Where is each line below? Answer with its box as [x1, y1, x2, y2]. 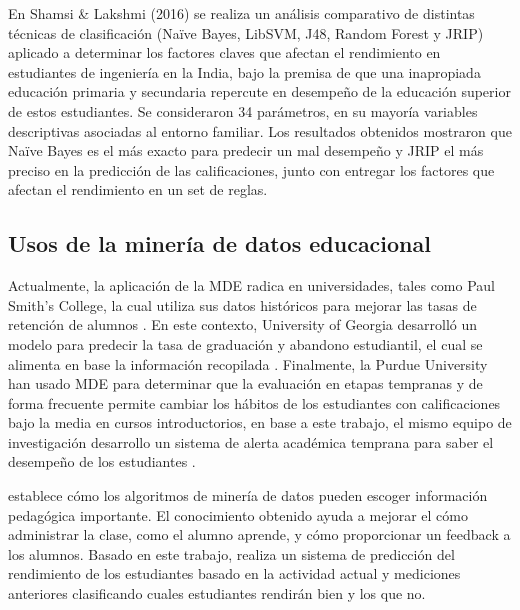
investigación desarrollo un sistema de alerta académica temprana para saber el [8, 431, 494, 452]
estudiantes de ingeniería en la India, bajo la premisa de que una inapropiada [8, 61, 481, 82]
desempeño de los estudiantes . [8, 451, 196, 472]
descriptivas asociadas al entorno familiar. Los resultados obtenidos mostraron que [8, 120, 512, 141]
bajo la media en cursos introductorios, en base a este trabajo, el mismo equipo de [8, 412, 512, 433]
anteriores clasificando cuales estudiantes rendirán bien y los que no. [8, 583, 426, 604]
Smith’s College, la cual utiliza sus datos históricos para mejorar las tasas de [8, 294, 477, 315]
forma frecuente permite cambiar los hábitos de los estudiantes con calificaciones [8, 392, 501, 413]
